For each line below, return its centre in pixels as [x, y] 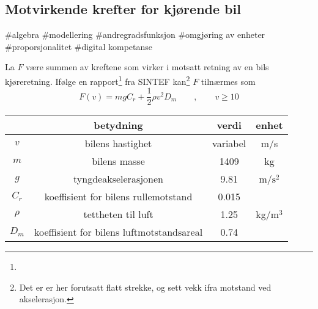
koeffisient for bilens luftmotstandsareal [118, 232]
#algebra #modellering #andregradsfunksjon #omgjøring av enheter [135, 35]
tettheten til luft [118, 214]
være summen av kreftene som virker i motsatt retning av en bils [147, 67]
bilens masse [118, 161]
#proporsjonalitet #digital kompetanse [79, 46]
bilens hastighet [118, 144]
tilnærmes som [228, 81]
